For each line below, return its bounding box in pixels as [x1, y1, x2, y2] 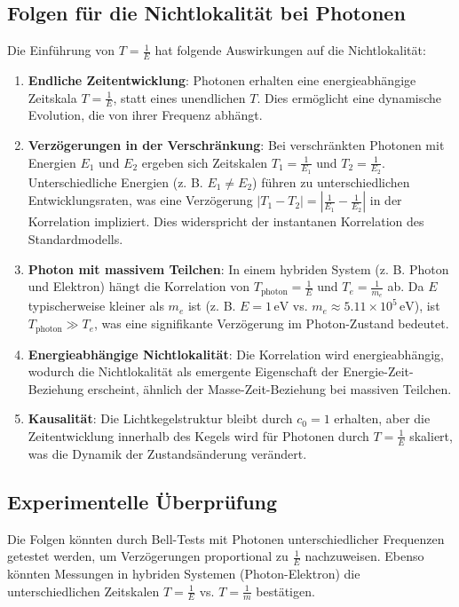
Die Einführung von [7, 41, 115, 59]
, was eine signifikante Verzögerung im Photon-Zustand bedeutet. [94, 314, 449, 333]
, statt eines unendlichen [113, 88, 246, 106]
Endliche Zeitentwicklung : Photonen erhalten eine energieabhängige [28, 71, 416, 90]
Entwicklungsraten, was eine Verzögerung [28, 191, 253, 209]
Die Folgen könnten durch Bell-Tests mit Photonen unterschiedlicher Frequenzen [7, 529, 445, 548]
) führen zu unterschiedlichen [252, 172, 410, 191]
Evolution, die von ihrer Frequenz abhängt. [28, 106, 263, 124]
